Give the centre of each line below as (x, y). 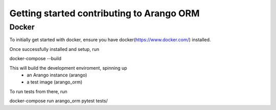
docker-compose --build (35, 59)
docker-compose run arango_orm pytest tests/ (59, 101)
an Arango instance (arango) (57, 75)
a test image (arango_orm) (55, 82)
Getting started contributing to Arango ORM (105, 13)
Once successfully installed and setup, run (54, 49)
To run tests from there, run (38, 91)
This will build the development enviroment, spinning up (68, 68)
